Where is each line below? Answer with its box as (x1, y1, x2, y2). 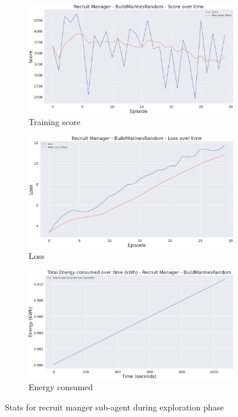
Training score (29, 116, 80, 128)
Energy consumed (29, 381, 93, 393)
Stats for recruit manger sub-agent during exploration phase (5, 400, 224, 413)
